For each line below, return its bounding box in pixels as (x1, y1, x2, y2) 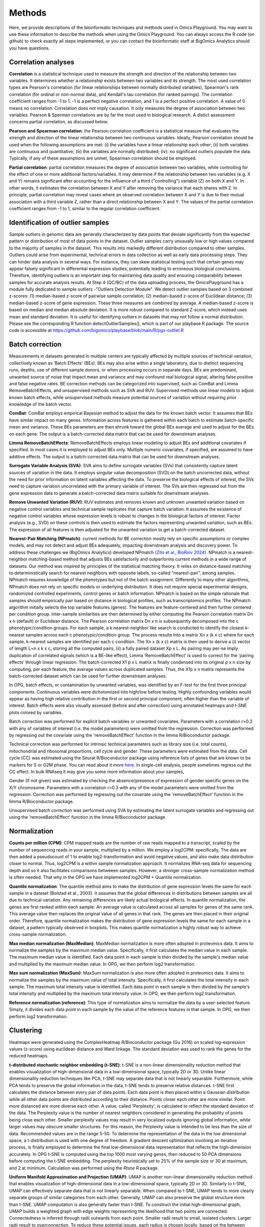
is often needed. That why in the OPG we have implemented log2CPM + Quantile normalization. (9, 874, 202, 880)
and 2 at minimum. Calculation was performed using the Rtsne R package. (9, 1165, 159, 1171)
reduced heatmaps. (9, 1053, 49, 1059)
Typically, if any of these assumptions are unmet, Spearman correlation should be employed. (9, 155, 197, 161)
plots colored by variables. (9, 709, 63, 715)
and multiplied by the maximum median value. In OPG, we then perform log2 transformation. (9, 961, 196, 967)
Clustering (9, 1026, 42, 1035)
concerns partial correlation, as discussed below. (9, 119, 109, 125)
